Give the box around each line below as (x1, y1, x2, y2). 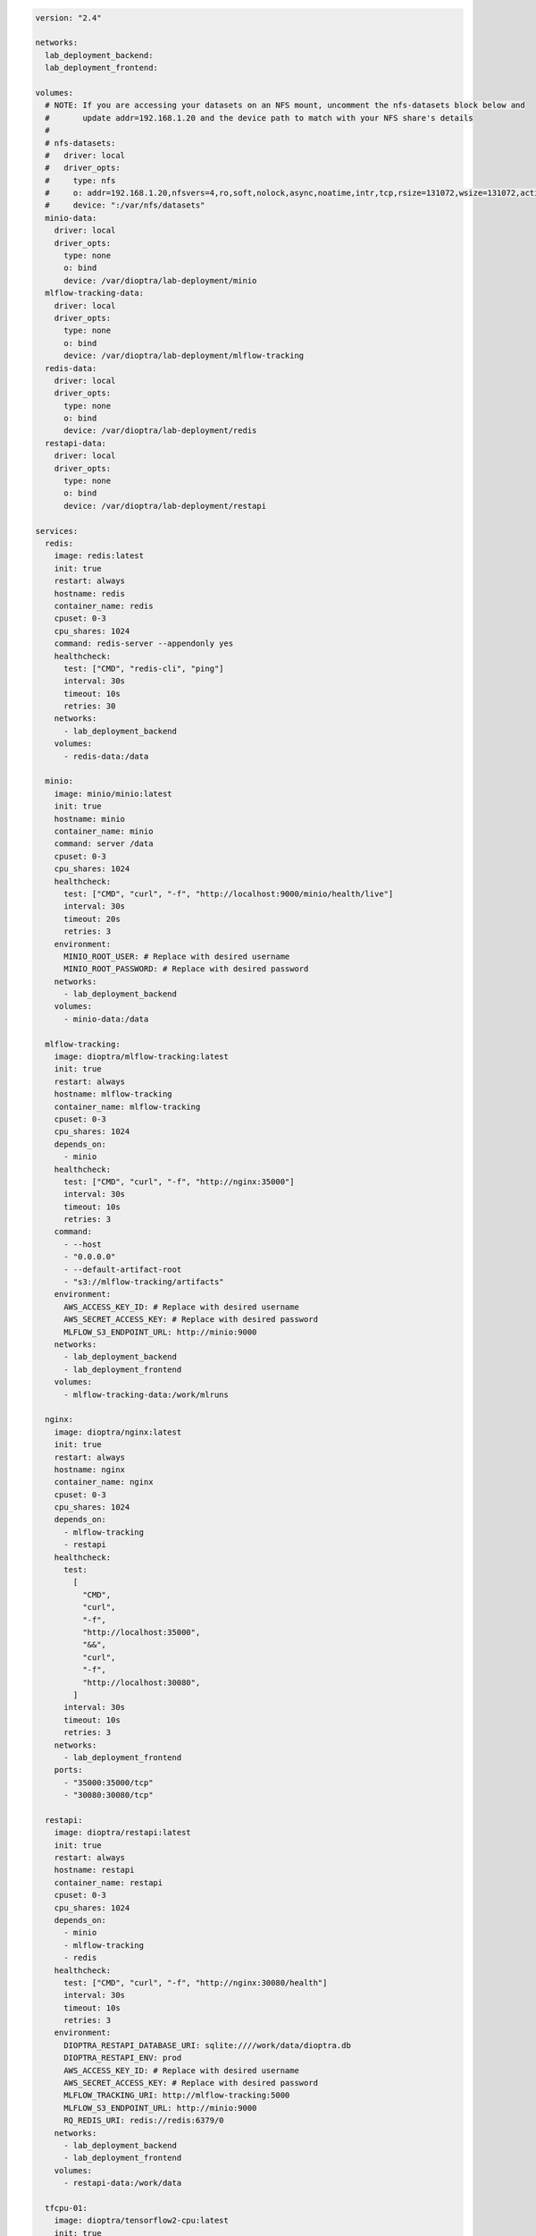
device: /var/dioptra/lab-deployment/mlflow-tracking (63, 351, 305, 361)
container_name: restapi (54, 1877, 163, 1887)
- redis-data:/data (63, 751, 149, 761)
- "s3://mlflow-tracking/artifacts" (63, 1277, 224, 1287)
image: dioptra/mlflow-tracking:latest (54, 1052, 230, 1062)
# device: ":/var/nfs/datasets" (45, 200, 205, 210)
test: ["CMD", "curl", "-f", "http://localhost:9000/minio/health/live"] (63, 888, 394, 899)
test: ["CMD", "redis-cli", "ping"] (63, 663, 224, 673)
